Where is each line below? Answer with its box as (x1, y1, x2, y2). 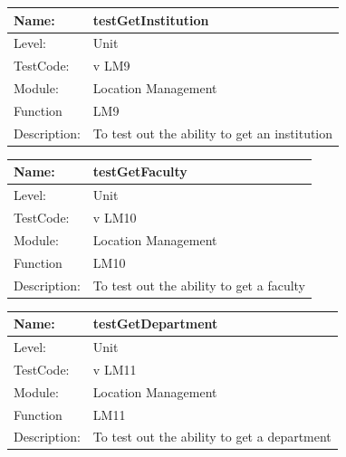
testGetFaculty (92, 162, 187, 181)
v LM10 (92, 208, 137, 226)
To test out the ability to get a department (92, 427, 332, 446)
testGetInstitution (92, 10, 209, 29)
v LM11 (92, 359, 137, 378)
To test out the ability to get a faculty (92, 275, 306, 294)
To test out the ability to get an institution (92, 123, 333, 142)
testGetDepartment (92, 314, 218, 333)
